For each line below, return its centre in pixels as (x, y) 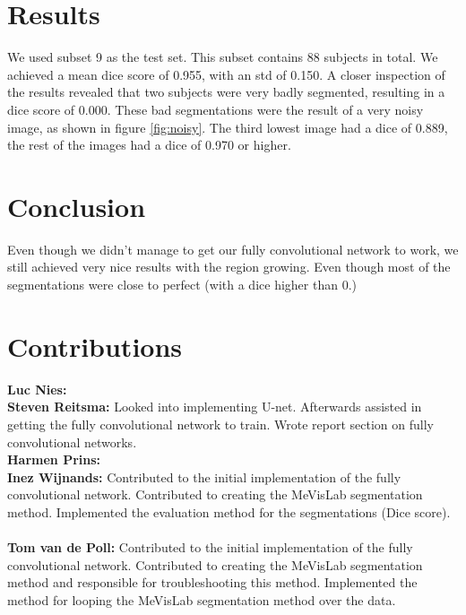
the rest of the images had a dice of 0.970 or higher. (149, 145)
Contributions (95, 346)
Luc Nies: (37, 389)
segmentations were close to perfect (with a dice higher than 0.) (182, 284)
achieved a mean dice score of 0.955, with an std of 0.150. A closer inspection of (226, 74)
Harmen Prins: (54, 459)
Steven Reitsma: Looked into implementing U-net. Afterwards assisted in (215, 407)
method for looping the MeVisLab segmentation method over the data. (202, 599)
